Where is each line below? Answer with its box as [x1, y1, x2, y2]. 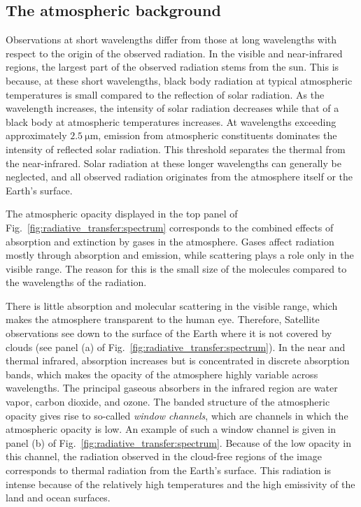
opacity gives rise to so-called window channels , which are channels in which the [6, 408, 348, 422]
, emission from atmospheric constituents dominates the [98, 128, 337, 143]
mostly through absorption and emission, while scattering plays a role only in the [6, 248, 354, 262]
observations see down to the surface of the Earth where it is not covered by [6, 326, 332, 341]
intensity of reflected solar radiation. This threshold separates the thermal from [6, 141, 346, 156]
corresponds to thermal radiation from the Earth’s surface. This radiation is [6, 463, 331, 478]
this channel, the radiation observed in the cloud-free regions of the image [6, 449, 322, 464]
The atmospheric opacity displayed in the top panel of [6, 206, 238, 221]
